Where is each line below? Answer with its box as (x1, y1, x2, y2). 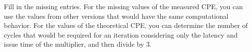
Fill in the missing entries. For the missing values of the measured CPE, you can (4, 1, 243, 11)
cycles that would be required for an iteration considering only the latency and (4, 29, 238, 39)
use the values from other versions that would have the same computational (4, 11, 229, 21)
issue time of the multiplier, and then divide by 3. (4, 39, 152, 49)
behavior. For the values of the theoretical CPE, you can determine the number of (4, 20, 248, 30)
